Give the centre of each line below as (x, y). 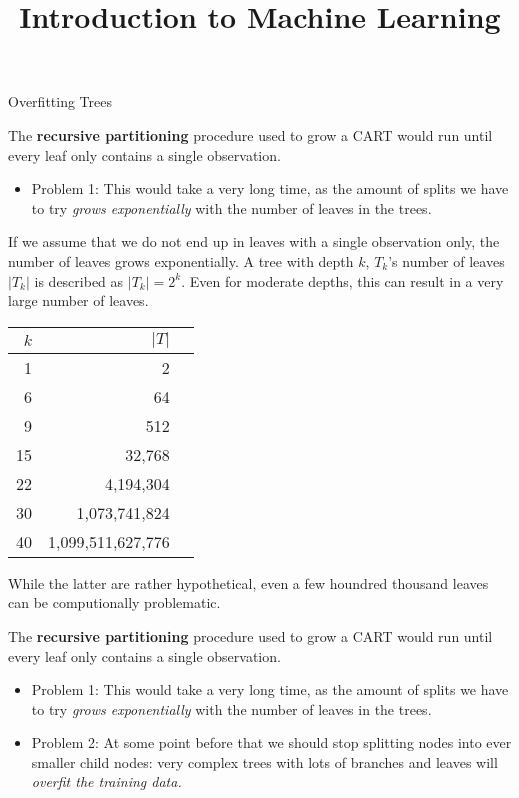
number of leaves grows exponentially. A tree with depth (181, 260)
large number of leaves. (78, 300)
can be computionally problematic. (114, 602)
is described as (79, 280)
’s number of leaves (446, 260)
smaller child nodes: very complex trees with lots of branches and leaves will (264, 761)
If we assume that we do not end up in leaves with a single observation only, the (254, 241)
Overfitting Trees (60, 101)
